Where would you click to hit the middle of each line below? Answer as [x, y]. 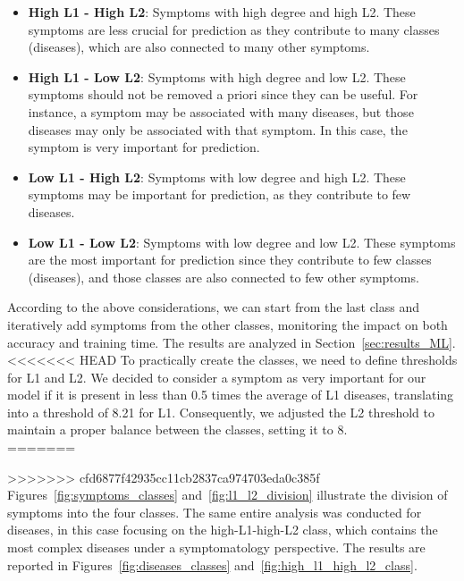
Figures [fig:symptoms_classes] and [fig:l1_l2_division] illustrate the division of [228, 495]
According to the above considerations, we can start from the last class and [214, 307]
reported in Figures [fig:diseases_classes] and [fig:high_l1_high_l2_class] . [212, 564]
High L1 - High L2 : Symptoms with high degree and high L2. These [222, 12]
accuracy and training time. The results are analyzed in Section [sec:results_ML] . [232, 342]
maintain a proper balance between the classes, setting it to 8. [177, 429]
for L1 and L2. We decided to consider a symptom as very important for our [217, 377]
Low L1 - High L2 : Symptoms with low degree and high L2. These [217, 177]
